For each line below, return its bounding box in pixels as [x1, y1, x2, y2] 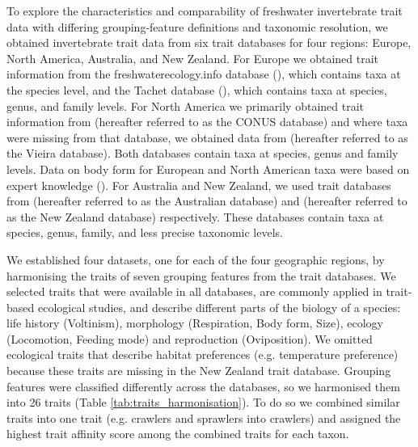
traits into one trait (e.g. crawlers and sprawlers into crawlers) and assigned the [6, 409, 401, 426]
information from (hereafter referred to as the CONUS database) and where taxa [6, 113, 408, 130]
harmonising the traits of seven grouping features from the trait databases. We [6, 267, 396, 284]
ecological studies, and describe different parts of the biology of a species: [37, 298, 401, 315]
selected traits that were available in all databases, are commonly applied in [6, 283, 382, 300]
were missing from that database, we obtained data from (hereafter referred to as [6, 129, 408, 145]
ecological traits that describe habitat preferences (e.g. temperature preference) [6, 346, 399, 363]
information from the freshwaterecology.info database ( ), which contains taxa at [6, 65, 401, 82]
